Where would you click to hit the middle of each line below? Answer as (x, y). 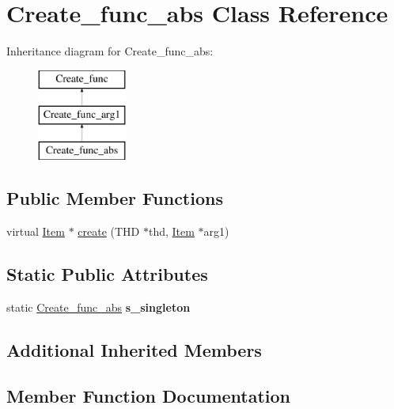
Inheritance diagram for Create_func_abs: (110, 51)
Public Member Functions (115, 198)
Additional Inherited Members (134, 349)
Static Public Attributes (107, 273)
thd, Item (171, 231)
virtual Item (36, 231)
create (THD (109, 231)
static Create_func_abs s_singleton (98, 307)
